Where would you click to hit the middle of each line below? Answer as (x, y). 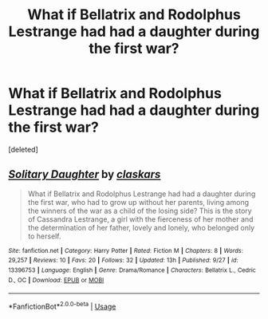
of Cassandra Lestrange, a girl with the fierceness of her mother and (140, 219)
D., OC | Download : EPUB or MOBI (56, 280)
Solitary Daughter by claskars (85, 174)
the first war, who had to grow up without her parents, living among (138, 202)
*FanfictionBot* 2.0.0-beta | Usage (62, 306)
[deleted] (23, 149)
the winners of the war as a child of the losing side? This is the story (140, 211)
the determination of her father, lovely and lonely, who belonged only (141, 227)
